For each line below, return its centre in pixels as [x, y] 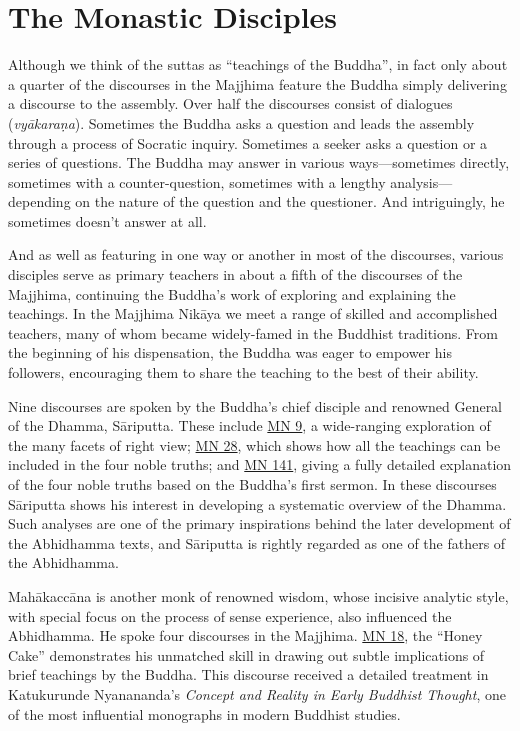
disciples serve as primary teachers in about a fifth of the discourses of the [235, 274]
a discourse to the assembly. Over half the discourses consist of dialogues [230, 103]
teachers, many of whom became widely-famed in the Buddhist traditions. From [253, 332]
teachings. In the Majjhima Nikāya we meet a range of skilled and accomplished [253, 313]
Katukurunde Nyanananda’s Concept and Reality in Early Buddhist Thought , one [257, 693]
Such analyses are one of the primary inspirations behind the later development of [259, 523]
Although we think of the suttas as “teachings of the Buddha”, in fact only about [258, 64]
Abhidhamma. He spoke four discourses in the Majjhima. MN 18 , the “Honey [245, 635]
